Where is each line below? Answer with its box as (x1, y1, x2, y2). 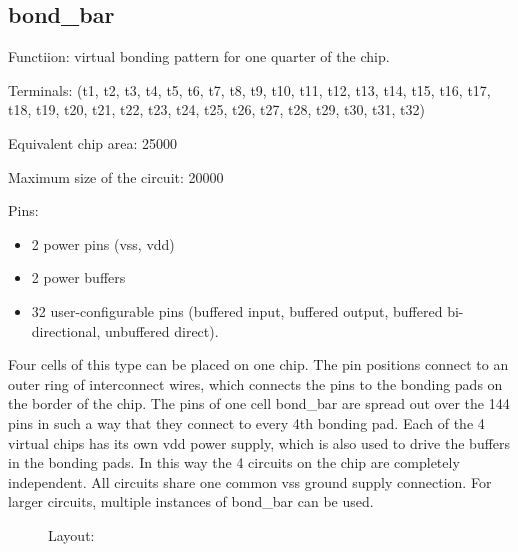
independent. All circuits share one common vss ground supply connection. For (8, 471, 492, 492)
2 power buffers (31, 267, 126, 288)
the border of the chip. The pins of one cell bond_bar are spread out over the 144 (8, 393, 510, 414)
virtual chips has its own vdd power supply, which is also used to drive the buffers (8, 432, 511, 453)
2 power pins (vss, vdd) (31, 233, 175, 254)
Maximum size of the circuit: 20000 (8, 166, 224, 187)
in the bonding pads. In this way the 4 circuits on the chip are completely (8, 452, 460, 473)
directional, (31, 320, 101, 341)
